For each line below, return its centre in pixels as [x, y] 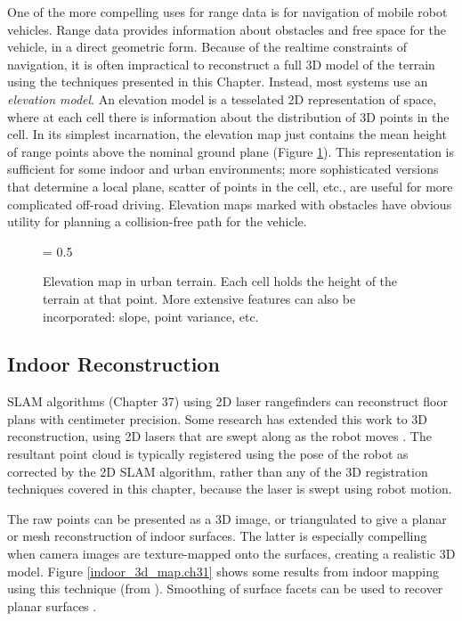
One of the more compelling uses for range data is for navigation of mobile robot [227, 12]
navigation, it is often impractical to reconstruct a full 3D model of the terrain [221, 64]
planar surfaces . [52, 605]
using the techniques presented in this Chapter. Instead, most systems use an [218, 82]
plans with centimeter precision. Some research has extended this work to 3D [218, 418]
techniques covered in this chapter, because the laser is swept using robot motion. [230, 489]
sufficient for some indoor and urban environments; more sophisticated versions [223, 169]
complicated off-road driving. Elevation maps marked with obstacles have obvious [230, 204]
